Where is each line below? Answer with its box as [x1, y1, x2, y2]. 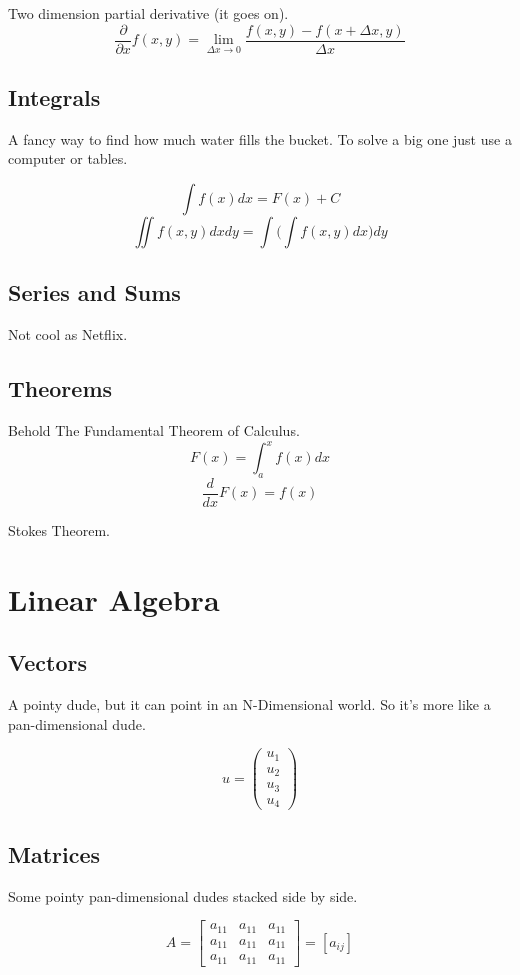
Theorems [8, 373, 113, 404]
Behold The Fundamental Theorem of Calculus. [8, 420, 300, 441]
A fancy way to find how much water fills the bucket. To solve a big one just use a [8, 128, 512, 149]
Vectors [8, 647, 87, 678]
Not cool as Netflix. [8, 324, 128, 345]
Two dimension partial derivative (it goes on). [8, 3, 289, 23]
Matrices [8, 838, 101, 869]
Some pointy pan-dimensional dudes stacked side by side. [8, 885, 358, 906]
